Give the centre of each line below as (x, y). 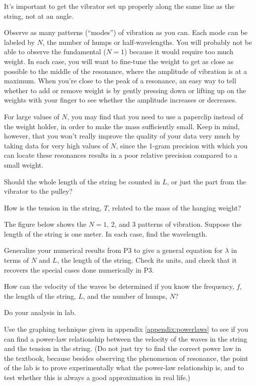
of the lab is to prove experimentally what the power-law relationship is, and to (124, 368)
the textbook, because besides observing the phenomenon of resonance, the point (126, 358)
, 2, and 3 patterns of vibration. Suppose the (174, 224)
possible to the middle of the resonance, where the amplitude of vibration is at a (126, 71)
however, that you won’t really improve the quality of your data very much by (122, 136)
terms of (17, 260)
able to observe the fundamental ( (55, 52)
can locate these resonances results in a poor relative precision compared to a (121, 155)
